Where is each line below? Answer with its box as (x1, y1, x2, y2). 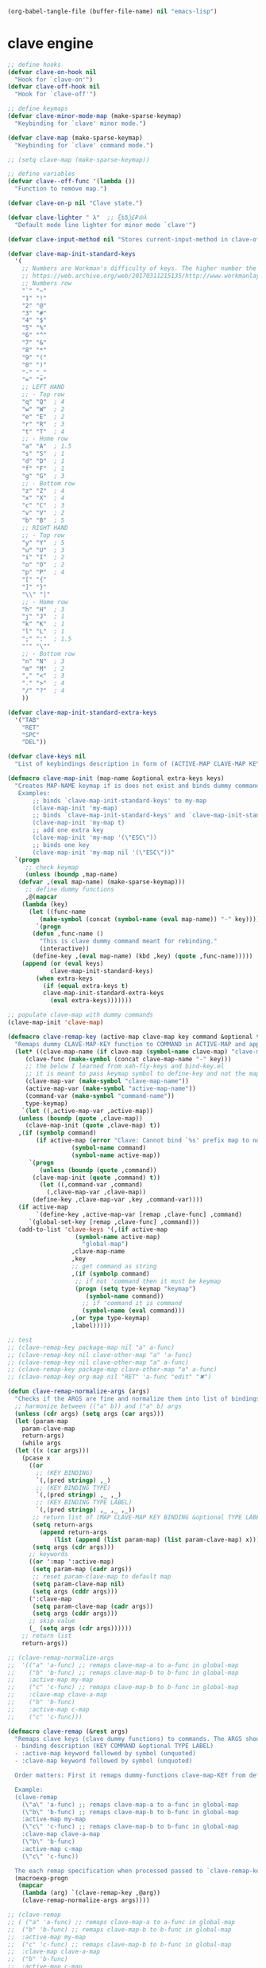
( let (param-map (14, 1417, 68, 1425)
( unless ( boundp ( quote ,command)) (39, 1166, 157, 1174)
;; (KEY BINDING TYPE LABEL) (36, 1499, 133, 1507)
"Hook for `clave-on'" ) (14, 76, 93, 84)
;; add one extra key (32, 826, 104, 834)
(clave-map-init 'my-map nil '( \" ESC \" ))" (32, 849, 175, 857)
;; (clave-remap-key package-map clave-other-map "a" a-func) (7, 1366, 218, 1374)
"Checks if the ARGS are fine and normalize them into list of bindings (14, 1395, 260, 1403)
